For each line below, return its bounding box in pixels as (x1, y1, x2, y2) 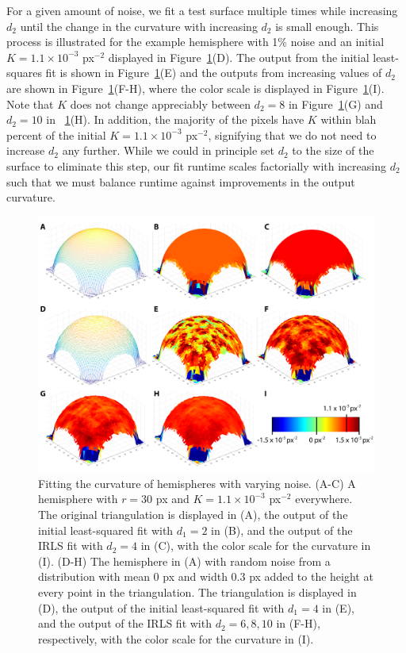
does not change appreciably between (70, 95, 251, 112)
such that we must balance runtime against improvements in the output (6, 173, 355, 190)
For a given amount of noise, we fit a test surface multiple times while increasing (6, 2, 398, 18)
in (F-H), (276, 615, 320, 632)
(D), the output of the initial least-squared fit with (38, 599, 285, 616)
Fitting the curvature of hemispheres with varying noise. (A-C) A (38, 474, 356, 491)
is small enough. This (275, 17, 379, 34)
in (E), (322, 599, 354, 616)
